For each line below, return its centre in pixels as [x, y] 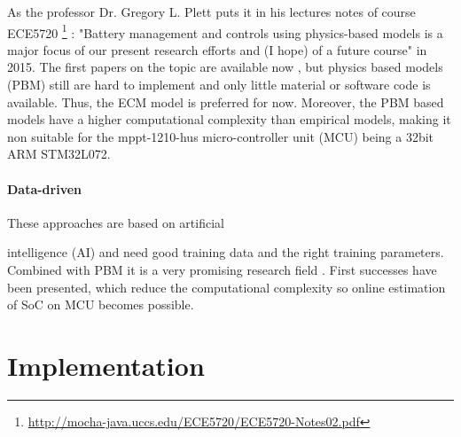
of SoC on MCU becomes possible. [101, 304]
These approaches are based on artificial [116, 222]
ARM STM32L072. [59, 154]
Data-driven [45, 188]
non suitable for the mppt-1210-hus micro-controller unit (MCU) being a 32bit [221, 136]
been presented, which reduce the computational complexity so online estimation [227, 287]
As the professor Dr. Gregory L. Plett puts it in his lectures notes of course [211, 12]
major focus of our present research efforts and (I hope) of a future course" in [217, 49]
